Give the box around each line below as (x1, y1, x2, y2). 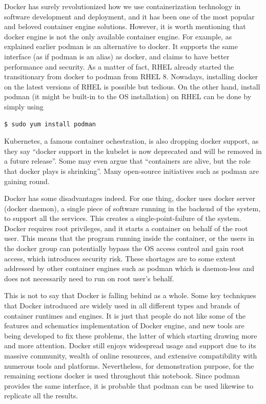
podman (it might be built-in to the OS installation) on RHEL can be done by (4, 91, 252, 102)
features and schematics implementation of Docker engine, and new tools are (4, 320, 244, 331)
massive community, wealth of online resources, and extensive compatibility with (4, 350, 257, 361)
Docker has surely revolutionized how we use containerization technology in (4, 1, 241, 11)
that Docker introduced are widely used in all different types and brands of (4, 300, 240, 311)
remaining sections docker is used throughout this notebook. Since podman (4, 370, 240, 381)
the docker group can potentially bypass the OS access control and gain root (4, 243, 244, 254)
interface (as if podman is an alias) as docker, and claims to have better (4, 51, 230, 61)
